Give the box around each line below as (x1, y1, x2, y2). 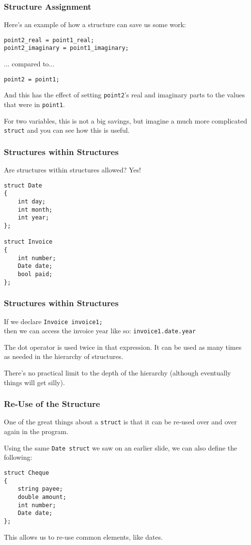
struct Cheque (4, 469, 49, 476)
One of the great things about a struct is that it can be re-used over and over (4, 417, 237, 427)
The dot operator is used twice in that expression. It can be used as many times (4, 342, 242, 352)
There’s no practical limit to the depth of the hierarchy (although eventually (4, 368, 231, 377)
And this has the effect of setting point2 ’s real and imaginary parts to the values (4, 90, 245, 100)
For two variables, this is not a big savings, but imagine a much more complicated (4, 115, 247, 125)
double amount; (17, 493, 66, 500)
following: (4, 452, 32, 462)
